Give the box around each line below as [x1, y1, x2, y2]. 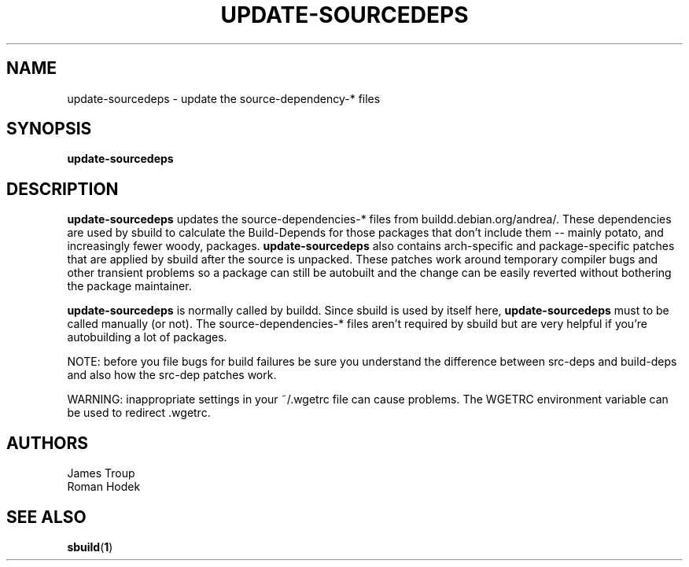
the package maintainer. [67, 279, 192, 293]
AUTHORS [6, 433, 89, 453]
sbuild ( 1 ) [67, 539, 113, 554]
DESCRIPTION [6, 179, 119, 199]
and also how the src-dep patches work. [67, 368, 277, 382]
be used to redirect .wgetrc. [67, 406, 211, 420]
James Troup [67, 466, 135, 480]
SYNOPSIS [6, 119, 92, 139]
